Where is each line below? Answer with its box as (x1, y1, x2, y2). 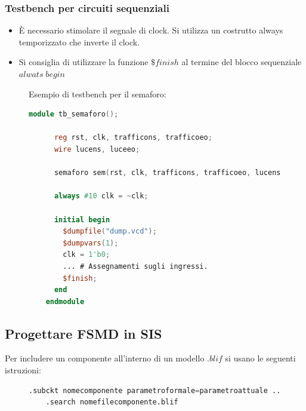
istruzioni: (5, 364, 41, 376)
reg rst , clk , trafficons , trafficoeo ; (54, 133, 212, 142)
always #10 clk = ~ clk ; (54, 192, 149, 201)
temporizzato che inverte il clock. (18, 35, 140, 48)
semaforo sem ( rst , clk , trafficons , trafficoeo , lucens (54, 168, 281, 177)
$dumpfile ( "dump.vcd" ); (63, 227, 157, 236)
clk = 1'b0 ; (63, 250, 110, 259)
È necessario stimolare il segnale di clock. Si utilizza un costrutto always (18, 24, 283, 36)
